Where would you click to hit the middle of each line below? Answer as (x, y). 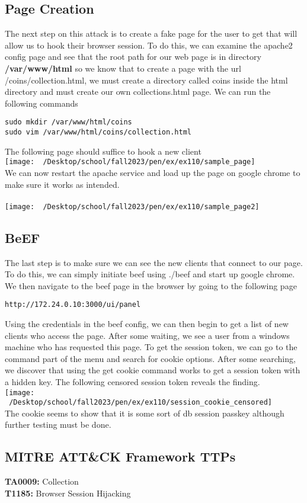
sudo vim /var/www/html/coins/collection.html (98, 132)
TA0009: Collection (42, 481)
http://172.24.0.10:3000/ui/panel (73, 305)
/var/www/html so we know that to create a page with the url (123, 68)
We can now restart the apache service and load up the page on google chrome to (153, 172)
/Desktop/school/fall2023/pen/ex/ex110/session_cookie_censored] (141, 403)
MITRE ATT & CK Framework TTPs (120, 456)
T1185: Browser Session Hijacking (68, 493)
